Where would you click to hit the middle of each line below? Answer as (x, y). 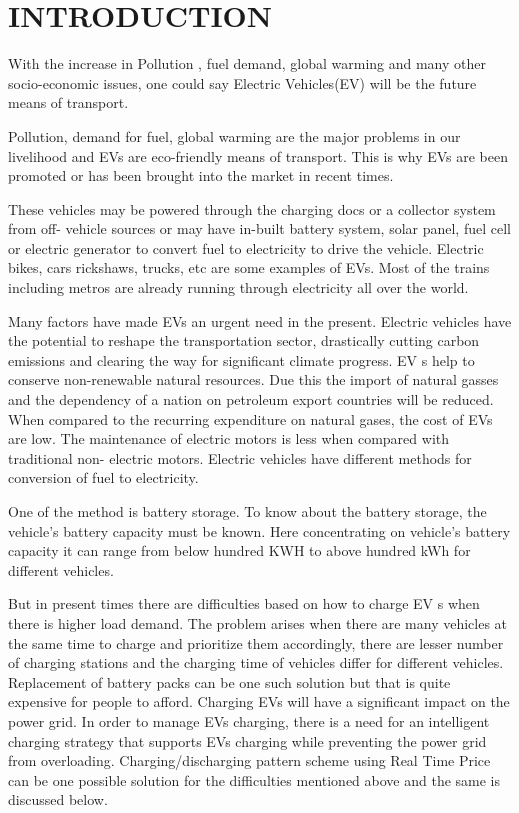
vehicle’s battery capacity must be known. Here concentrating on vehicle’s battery (259, 530)
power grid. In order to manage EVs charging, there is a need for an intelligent (249, 720)
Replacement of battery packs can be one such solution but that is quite (229, 681)
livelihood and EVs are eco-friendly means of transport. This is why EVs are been (258, 155)
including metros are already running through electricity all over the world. (238, 287)
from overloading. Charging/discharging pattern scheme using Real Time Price (249, 760)
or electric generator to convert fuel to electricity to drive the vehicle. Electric (246, 247)
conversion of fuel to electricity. (103, 477)
